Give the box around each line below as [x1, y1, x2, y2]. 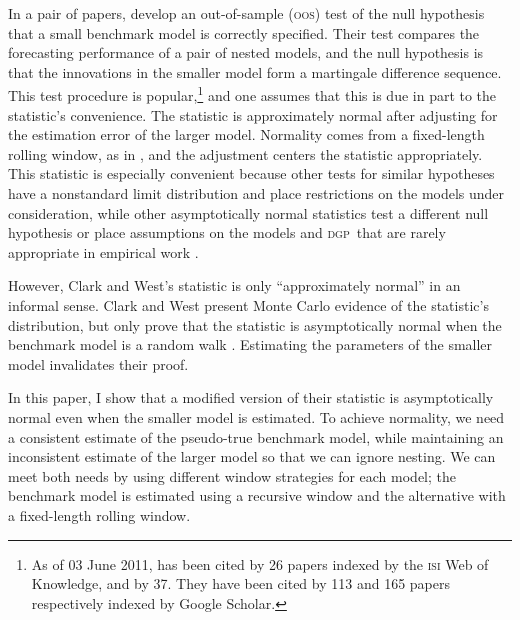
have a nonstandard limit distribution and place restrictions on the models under [8, 183, 505, 203]
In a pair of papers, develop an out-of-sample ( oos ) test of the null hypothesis [8, 3, 485, 23]
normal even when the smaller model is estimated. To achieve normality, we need [8, 406, 505, 427]
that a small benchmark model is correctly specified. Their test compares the [8, 22, 480, 43]
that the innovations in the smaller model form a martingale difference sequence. [8, 61, 502, 82]
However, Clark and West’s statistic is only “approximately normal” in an [8, 275, 461, 296]
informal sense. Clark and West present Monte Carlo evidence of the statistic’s [8, 294, 489, 315]
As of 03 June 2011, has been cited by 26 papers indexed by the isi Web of [31, 553, 489, 574]
